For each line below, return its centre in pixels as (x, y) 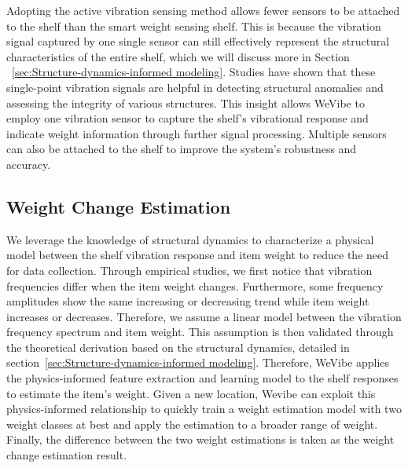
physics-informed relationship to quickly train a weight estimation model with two (204, 409)
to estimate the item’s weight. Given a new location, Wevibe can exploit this (191, 393)
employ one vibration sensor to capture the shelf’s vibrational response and (187, 118)
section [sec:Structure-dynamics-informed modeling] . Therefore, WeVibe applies (198, 362)
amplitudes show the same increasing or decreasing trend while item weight (188, 301)
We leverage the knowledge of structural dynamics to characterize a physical (190, 239)
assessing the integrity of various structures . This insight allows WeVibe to (186, 102)
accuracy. (29, 164)
